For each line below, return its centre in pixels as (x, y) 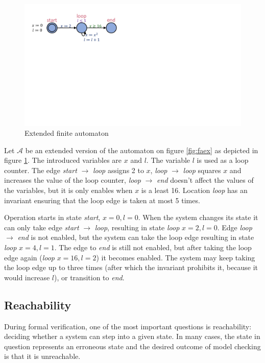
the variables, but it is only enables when (68, 190)
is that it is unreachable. (42, 356)
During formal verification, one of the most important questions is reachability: (128, 326)
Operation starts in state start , (52, 217)
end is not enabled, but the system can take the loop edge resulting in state (136, 237)
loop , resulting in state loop (137, 227)
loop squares (202, 170)
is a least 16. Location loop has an (194, 190)
